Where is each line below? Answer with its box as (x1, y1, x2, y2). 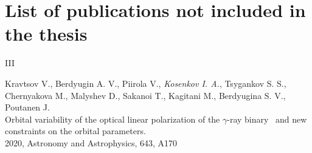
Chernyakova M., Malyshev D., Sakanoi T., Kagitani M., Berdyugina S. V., (5, 89, 286, 101)
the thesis (5, 21, 88, 46)
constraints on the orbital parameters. (5, 124, 146, 137)
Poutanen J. (5, 101, 50, 114)
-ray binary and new (227, 112, 307, 125)
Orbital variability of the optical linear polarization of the (5, 112, 220, 125)
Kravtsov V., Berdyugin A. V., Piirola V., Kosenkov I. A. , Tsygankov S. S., (5, 76, 286, 89)
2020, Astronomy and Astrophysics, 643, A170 (5, 136, 178, 149)
